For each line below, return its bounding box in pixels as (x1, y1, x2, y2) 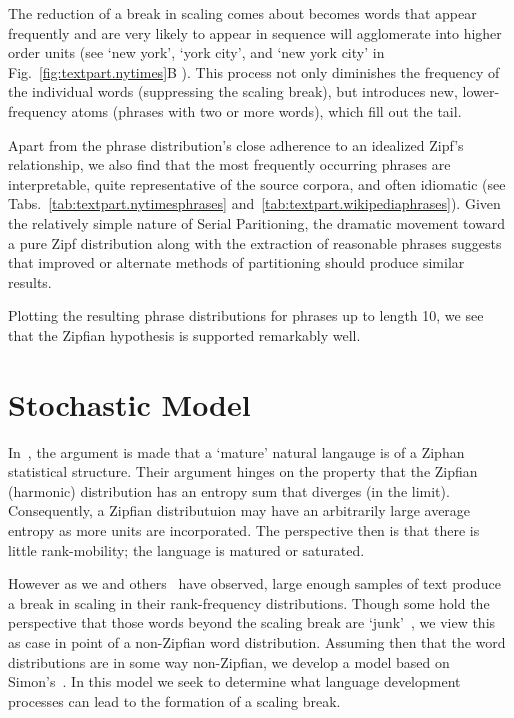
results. (8, 271, 52, 292)
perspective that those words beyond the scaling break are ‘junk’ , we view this (8, 612, 496, 633)
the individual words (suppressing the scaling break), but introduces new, (8, 81, 458, 102)
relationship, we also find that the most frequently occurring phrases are (8, 154, 451, 175)
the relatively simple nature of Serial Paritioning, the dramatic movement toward (8, 212, 506, 233)
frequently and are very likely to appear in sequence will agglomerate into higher (8, 22, 502, 43)
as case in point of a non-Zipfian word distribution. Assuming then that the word (8, 631, 506, 652)
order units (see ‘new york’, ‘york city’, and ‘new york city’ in (8, 42, 385, 63)
